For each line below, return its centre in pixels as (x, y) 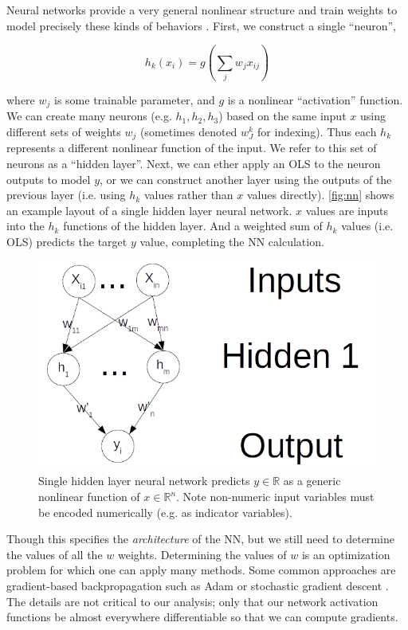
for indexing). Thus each (317, 131)
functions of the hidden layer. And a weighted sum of (193, 226)
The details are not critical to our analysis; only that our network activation (192, 601)
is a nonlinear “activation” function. (315, 99)
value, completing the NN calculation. (232, 241)
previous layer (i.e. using (66, 195)
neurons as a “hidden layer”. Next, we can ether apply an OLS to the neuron (194, 163)
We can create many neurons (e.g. (89, 116)
